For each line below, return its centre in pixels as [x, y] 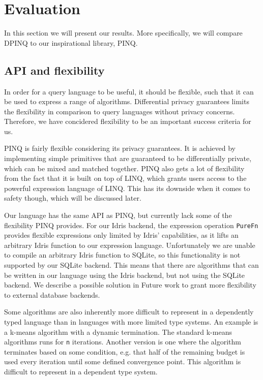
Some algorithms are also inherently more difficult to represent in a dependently [129, 312]
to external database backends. [52, 294]
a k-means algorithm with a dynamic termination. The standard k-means [118, 331]
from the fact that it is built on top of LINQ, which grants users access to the [125, 178]
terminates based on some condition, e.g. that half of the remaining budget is [125, 351]
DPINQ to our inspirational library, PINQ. [71, 42]
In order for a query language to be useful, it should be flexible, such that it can [129, 91]
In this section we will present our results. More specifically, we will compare [123, 33]
